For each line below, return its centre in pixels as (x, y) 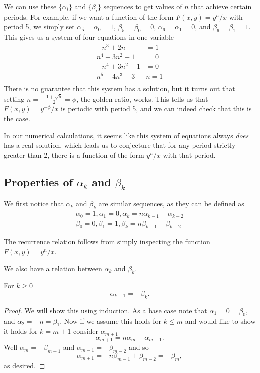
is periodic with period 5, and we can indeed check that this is (156, 109)
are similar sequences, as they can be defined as (171, 204)
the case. (17, 118)
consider (86, 331)
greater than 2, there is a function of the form (74, 155)
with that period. (189, 155)
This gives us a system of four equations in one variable (89, 37)
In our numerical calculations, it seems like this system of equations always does (126, 135)
